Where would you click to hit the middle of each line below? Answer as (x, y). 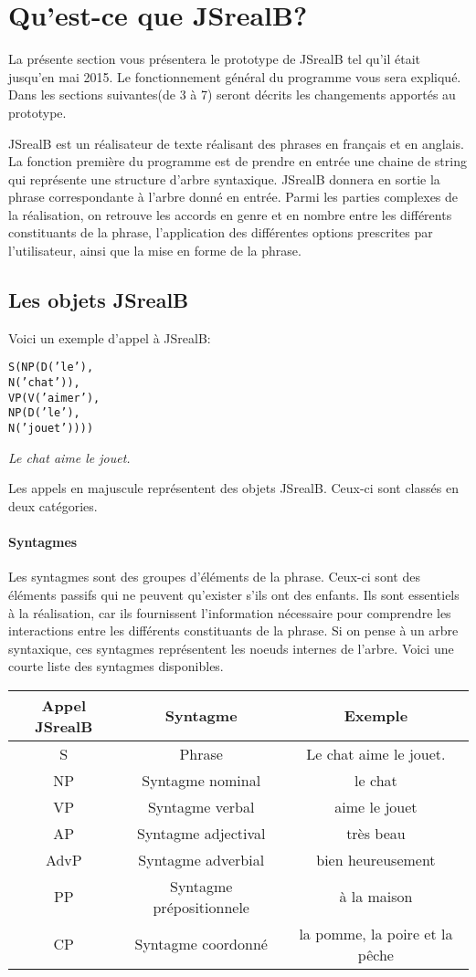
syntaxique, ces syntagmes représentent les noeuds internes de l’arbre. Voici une (231, 648)
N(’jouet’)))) (51, 429)
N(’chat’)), (44, 383)
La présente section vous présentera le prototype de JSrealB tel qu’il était (214, 59)
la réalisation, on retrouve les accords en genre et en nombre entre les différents (230, 214)
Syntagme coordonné (201, 944)
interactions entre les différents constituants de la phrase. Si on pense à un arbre (233, 630)
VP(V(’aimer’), (54, 398)
